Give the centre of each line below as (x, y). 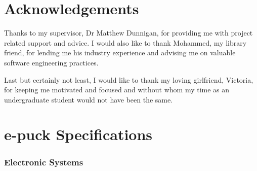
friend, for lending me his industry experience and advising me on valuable (120, 53)
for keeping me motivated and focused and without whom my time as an (117, 90)
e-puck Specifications (78, 134)
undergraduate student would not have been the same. (89, 99)
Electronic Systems (44, 162)
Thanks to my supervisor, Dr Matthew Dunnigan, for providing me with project (128, 33)
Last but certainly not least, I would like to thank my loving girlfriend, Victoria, (129, 79)
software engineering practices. (51, 62)
